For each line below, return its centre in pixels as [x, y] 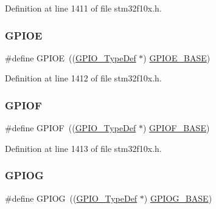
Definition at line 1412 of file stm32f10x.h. [83, 78]
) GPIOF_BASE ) [176, 128]
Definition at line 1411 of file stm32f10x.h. [83, 8]
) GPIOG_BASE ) [178, 198]
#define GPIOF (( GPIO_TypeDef [71, 128]
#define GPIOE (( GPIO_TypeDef [71, 57]
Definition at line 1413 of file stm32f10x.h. [83, 148]
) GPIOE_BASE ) [177, 57]
